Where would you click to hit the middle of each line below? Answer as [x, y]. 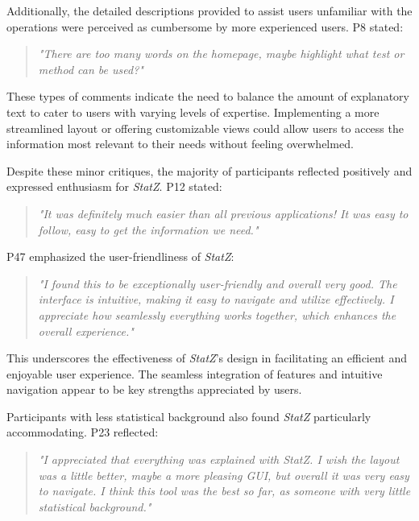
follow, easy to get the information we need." [148, 229]
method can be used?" [91, 69]
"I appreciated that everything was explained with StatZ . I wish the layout [219, 459]
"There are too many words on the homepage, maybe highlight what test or [221, 54]
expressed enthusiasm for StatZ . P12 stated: [114, 186]
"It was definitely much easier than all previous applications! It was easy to [223, 213]
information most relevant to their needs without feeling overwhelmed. [180, 144]
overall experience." [86, 331]
